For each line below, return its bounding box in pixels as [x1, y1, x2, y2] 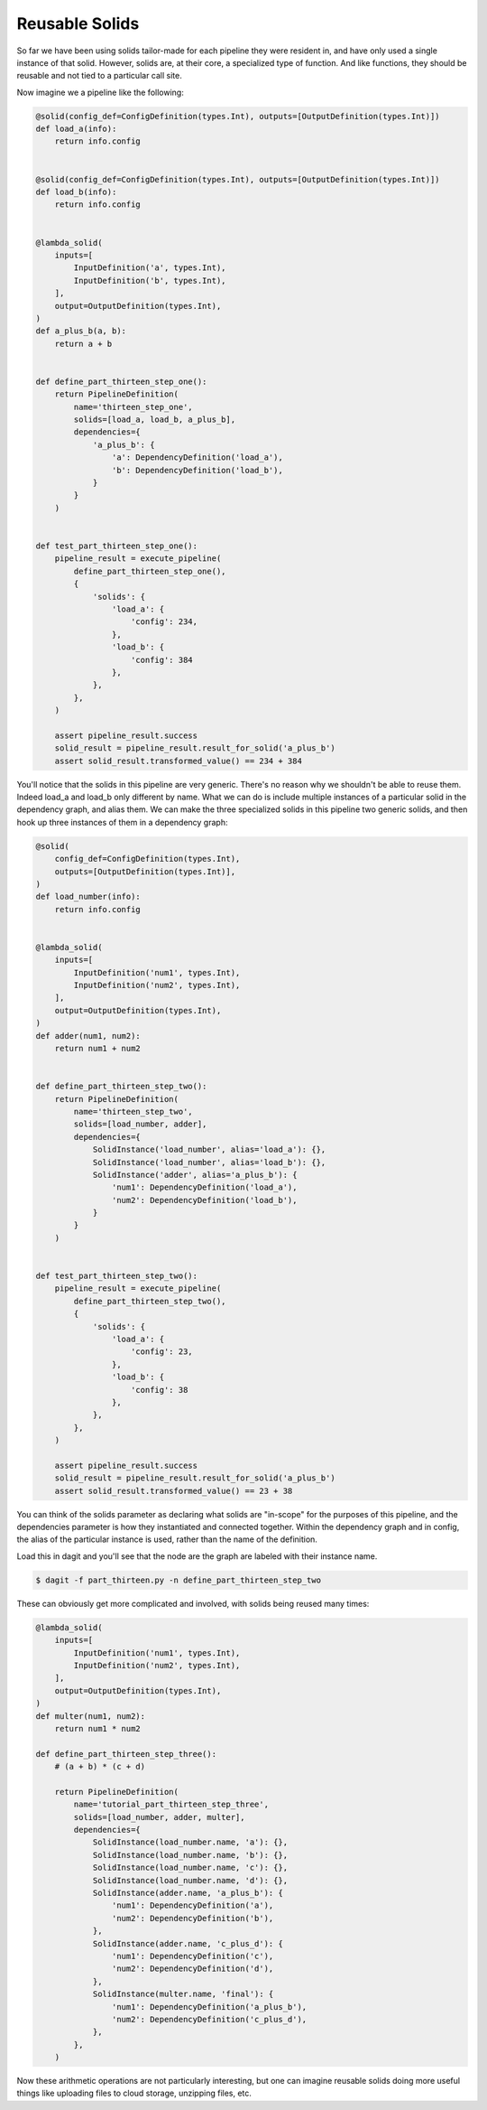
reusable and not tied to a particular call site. [16, 70, 182, 81]
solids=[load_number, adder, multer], [73, 1812, 245, 1822]
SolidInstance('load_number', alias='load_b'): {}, [92, 1157, 326, 1167]
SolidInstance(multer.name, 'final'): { [92, 1989, 274, 2000]
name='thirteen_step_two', [73, 1106, 193, 1116]
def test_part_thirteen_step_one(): [35, 540, 198, 551]
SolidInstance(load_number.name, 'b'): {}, [92, 1850, 289, 1860]
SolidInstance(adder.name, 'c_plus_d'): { [92, 1938, 283, 1948]
